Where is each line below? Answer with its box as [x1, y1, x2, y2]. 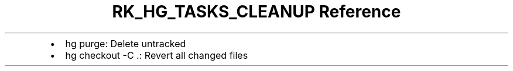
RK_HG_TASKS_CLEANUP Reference [112, 2, 401, 22]
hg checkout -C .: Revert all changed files [65, 49, 248, 61]
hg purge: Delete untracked [65, 37, 186, 49]
